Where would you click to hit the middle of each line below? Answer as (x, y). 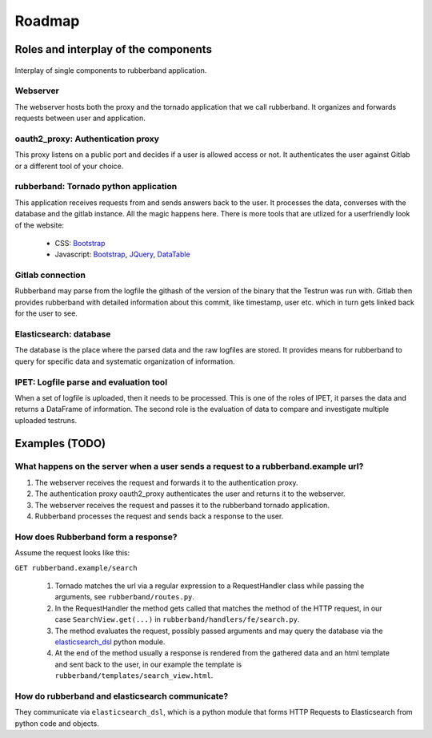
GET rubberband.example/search (76, 568)
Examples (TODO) (60, 444)
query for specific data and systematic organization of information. (125, 361)
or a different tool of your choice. (69, 166)
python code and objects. (57, 723)
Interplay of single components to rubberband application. (111, 70)
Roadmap (47, 21)
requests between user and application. (80, 118)
